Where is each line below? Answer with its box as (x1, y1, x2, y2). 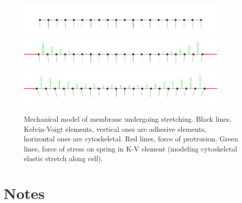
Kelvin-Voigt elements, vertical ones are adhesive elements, (24, 123, 207, 134)
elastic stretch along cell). (24, 153, 103, 164)
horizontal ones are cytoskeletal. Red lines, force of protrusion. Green (24, 133, 238, 144)
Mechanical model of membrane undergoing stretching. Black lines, (24, 114, 231, 124)
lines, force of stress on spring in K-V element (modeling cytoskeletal (24, 143, 237, 154)
